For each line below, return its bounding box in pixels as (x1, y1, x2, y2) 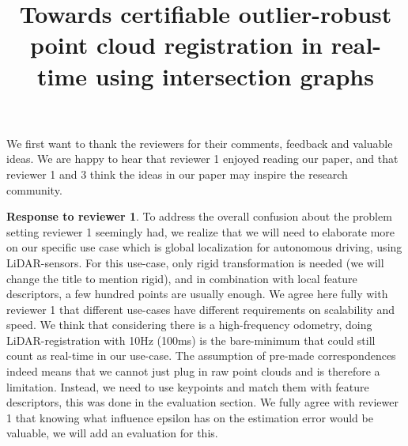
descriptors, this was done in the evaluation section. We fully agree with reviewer (6, 394, 399, 410)
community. (6, 181, 62, 198)
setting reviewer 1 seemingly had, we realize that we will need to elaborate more (6, 223, 395, 240)
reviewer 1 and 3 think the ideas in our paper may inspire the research (6, 165, 348, 182)
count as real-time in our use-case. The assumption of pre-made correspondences (6, 347, 396, 364)
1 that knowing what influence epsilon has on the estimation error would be (6, 409, 373, 425)
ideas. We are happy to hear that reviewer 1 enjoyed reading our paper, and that (6, 150, 399, 167)
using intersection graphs (95, 59, 374, 92)
